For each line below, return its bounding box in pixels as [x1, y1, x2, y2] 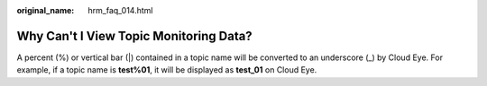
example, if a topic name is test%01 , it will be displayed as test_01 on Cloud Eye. [16, 64, 317, 75]
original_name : [16, 5, 75, 15]
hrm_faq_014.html [87, 5, 153, 15]
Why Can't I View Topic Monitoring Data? [16, 28, 253, 44]
